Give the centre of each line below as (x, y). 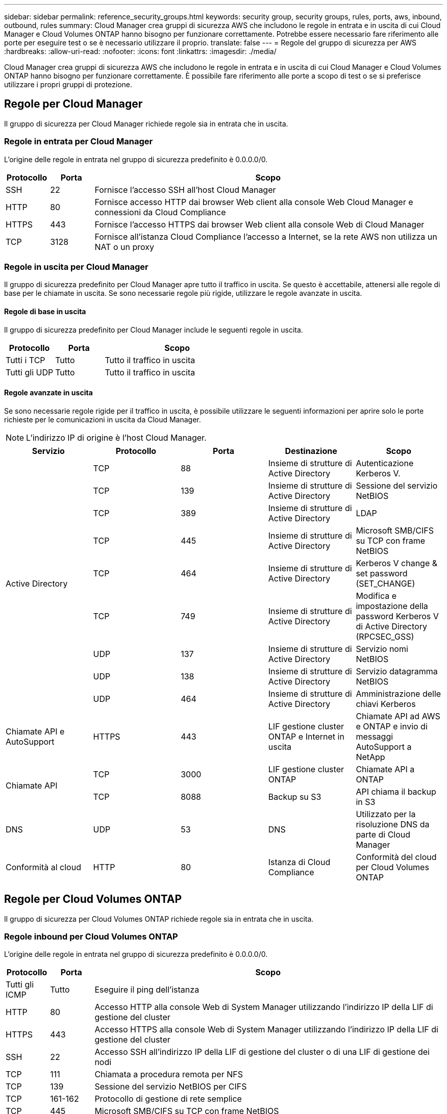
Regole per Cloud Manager (73, 104)
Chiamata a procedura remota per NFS (169, 1074)
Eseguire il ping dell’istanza (147, 990)
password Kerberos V (397, 616)
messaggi (375, 736)
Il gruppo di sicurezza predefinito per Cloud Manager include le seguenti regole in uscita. (154, 330)
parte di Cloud (383, 834)
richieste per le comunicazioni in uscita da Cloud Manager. (103, 419)
